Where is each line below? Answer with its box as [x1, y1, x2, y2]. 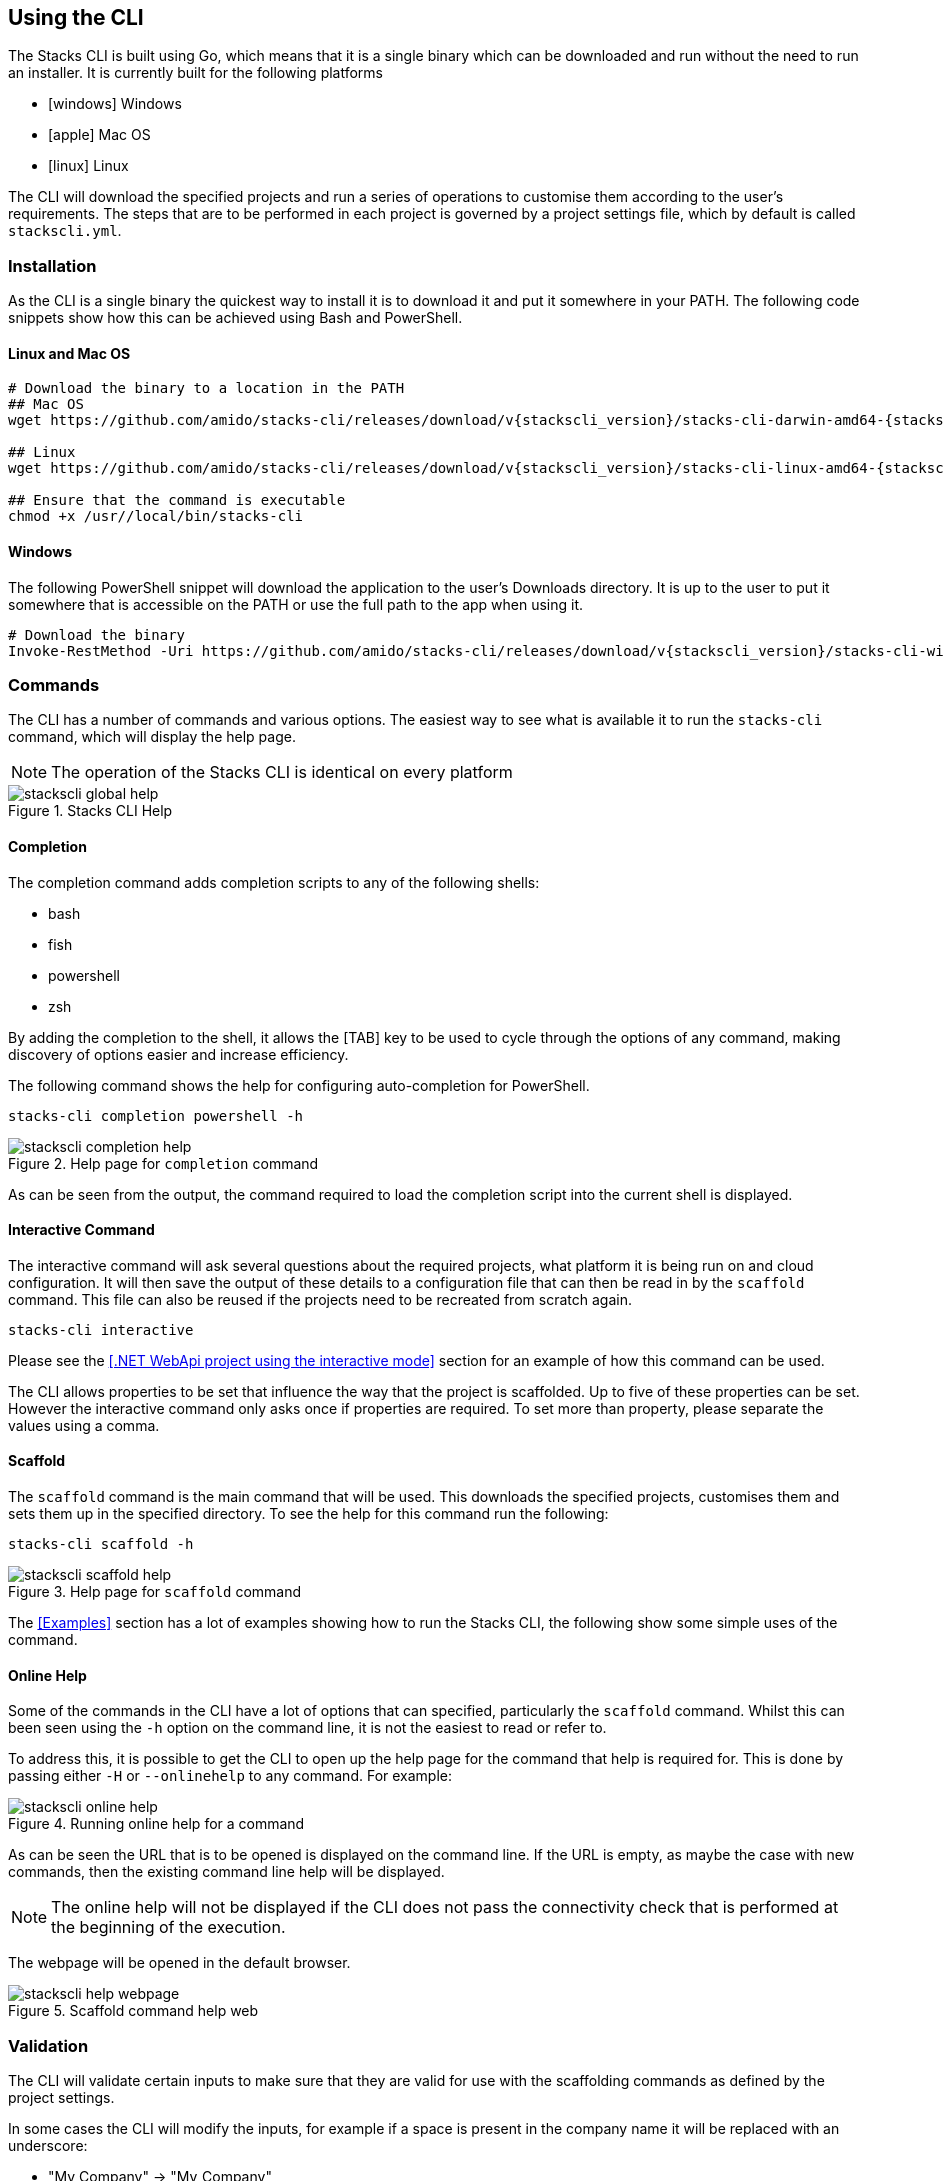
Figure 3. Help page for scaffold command [8, 1583, 302, 1601]
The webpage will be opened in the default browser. [8, 1954, 351, 1972]
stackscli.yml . [8, 222, 122, 240]
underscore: [8, 2136, 88, 2154]
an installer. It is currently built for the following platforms [8, 64, 384, 82]
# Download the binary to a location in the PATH [8, 380, 405, 397]
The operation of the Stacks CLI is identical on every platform [51, 762, 513, 783]
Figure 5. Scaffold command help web [8, 2002, 259, 2020]
